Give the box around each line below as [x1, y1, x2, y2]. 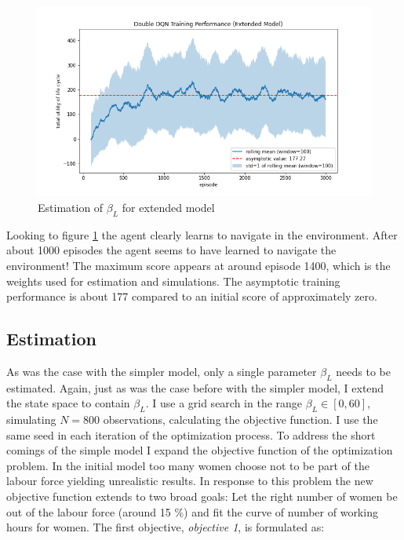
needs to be [336, 363, 391, 379]
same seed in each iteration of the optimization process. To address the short [6, 426, 376, 443]
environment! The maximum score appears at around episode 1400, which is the [6, 257, 391, 273]
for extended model [122, 199, 215, 215]
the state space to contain [6, 395, 130, 411]
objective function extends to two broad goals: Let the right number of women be [6, 488, 398, 505]
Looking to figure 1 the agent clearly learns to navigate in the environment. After [6, 226, 398, 243]
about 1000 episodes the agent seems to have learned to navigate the [6, 242, 337, 258]
